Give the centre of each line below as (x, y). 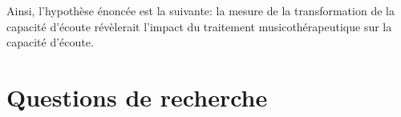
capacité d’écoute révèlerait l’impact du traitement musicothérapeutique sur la (199, 26)
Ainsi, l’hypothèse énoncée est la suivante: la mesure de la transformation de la (200, 10)
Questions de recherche (137, 97)
